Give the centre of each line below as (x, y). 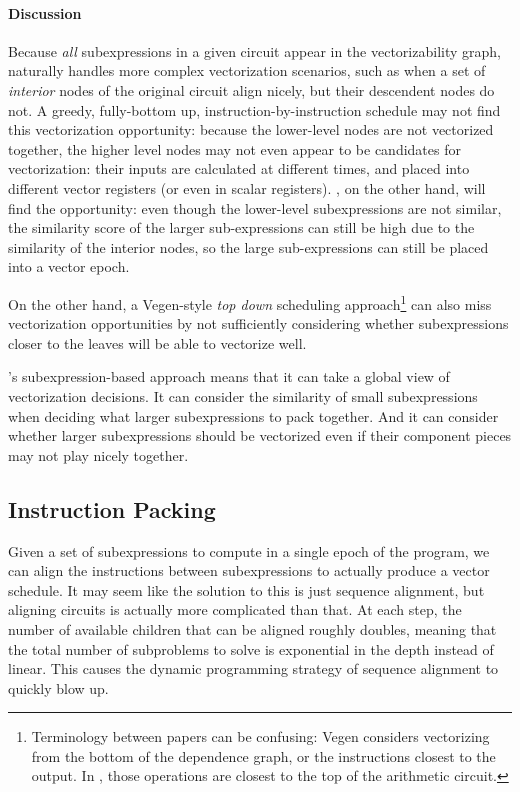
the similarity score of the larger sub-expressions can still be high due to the (241, 227)
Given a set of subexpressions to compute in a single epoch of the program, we (249, 550)
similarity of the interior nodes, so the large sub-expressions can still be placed (248, 246)
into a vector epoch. (69, 266)
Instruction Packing (112, 508)
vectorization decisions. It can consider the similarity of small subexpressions (243, 395)
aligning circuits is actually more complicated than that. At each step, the (235, 609)
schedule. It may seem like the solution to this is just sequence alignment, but (246, 589)
